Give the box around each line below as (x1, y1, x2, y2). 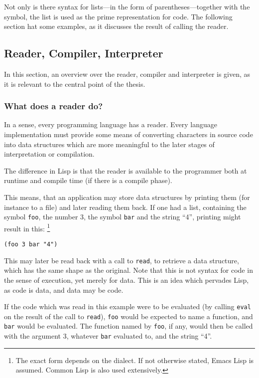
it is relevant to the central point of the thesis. (4, 78, 145, 89)
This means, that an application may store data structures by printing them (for (4, 191, 250, 202)
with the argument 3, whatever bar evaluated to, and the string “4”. (4, 331, 212, 341)
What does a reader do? (4, 100, 103, 112)
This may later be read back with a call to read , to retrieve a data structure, (4, 255, 239, 265)
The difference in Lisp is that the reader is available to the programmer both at (4, 165, 247, 176)
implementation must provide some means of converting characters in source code (4, 129, 253, 139)
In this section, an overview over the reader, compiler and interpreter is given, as (4, 68, 251, 79)
